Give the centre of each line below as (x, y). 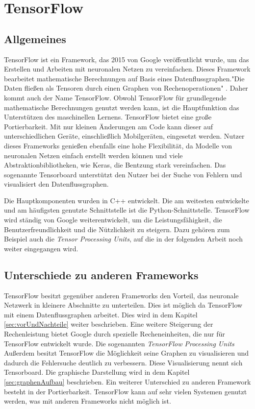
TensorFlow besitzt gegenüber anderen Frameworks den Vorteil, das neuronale (121, 295)
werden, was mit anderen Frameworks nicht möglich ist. (88, 401)
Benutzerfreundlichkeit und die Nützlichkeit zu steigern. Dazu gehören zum (117, 229)
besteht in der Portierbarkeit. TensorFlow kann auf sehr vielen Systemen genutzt (126, 391)
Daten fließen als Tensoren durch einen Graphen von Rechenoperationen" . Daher (126, 88)
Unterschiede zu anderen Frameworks (101, 275)
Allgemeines (35, 38)
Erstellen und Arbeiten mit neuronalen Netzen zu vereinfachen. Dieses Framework (127, 69)
